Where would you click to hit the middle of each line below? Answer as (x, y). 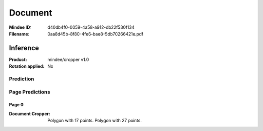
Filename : (19, 34)
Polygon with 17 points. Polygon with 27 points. (95, 121)
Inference (24, 48)
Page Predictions (30, 92)
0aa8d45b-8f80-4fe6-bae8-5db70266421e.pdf (95, 34)
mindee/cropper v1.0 (68, 59)
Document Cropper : (30, 113)
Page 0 (16, 105)
